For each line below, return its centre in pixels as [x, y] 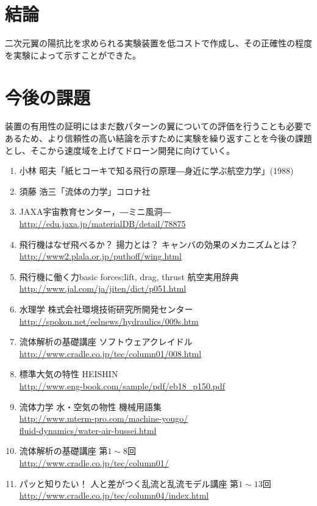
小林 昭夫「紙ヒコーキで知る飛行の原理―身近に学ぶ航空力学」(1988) [156, 171]
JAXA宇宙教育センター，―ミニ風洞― [95, 211]
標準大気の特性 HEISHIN [69, 374]
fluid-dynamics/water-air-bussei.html [88, 430]
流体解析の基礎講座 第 [63, 451]
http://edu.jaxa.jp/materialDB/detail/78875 [102, 223]
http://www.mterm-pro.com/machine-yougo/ [104, 418]
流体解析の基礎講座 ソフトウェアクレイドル [106, 342]
